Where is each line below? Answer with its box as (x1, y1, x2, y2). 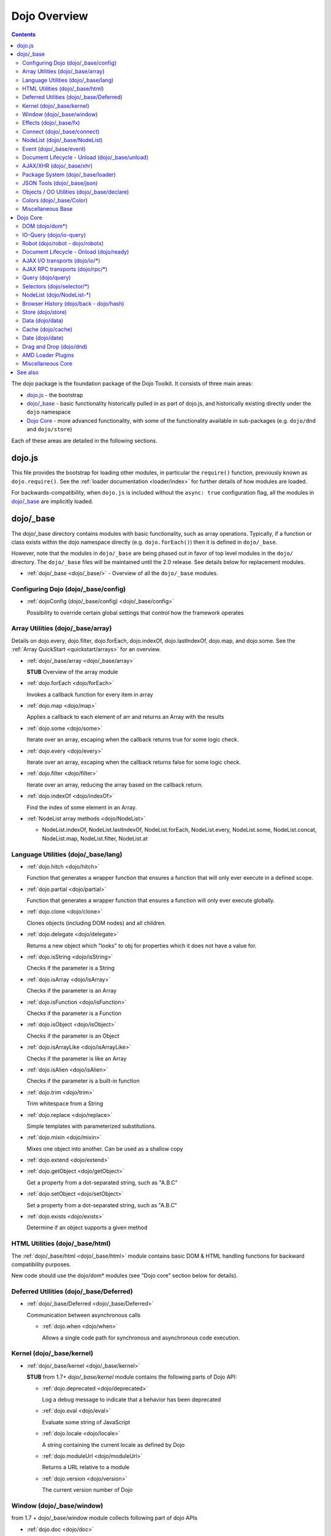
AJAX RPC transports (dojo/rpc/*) (22, 265, 108, 273)
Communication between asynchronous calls (26, 1311, 141, 1319)
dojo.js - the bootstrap (26, 391, 83, 399)
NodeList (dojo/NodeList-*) (22, 291, 91, 299)
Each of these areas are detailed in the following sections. (11, 437, 158, 444)
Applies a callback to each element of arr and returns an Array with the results (26, 713, 224, 721)
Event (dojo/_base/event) (22, 145, 86, 152)
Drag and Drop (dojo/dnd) (22, 343, 88, 350)
